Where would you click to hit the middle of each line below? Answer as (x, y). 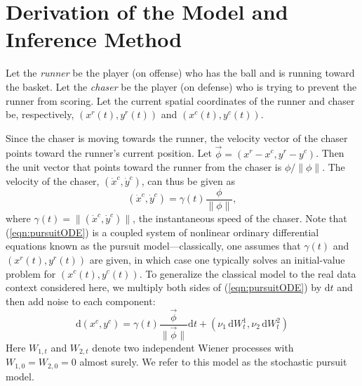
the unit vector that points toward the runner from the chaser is (144, 167)
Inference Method (94, 39)
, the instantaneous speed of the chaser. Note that (240, 218)
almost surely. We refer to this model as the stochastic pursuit (213, 362)
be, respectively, (40, 114)
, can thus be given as (188, 180)
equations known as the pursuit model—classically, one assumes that (153, 246)
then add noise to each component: (81, 301)
